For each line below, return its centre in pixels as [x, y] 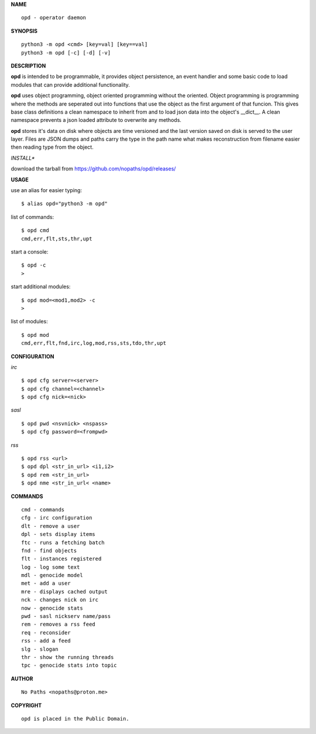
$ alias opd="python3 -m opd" [65, 204]
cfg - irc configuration [57, 518]
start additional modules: [41, 286]
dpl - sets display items [59, 534]
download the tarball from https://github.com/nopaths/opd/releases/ [93, 169]
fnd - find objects [49, 550]
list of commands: [32, 217]
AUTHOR [22, 678]
